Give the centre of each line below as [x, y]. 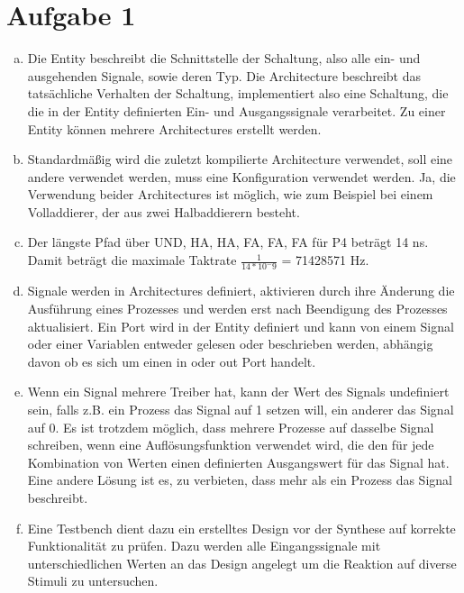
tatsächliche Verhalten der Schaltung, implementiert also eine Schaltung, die [238, 93]
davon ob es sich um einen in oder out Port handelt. [172, 361]
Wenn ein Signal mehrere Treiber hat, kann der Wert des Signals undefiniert [238, 392]
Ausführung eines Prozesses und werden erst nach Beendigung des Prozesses [237, 308]
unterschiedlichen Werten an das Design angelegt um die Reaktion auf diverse [242, 563]
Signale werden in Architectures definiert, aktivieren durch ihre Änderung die [241, 291]
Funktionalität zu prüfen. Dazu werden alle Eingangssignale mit [204, 546]
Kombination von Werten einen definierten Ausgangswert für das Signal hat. [238, 462]
